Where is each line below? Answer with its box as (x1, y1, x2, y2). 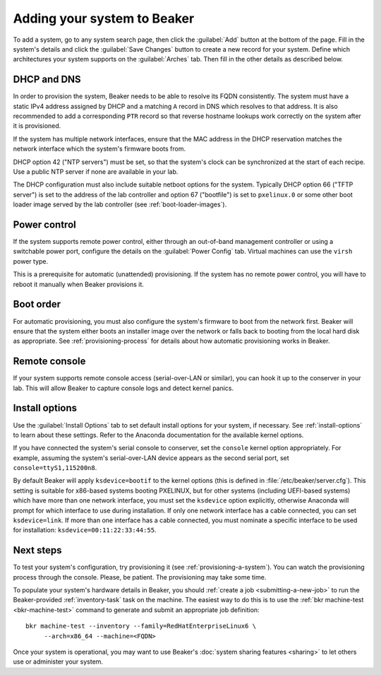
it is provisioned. (13, 122, 61, 130)
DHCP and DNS (13, 74, 81, 86)
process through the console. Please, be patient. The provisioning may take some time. (13, 573, 267, 581)
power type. (13, 257, 49, 265)
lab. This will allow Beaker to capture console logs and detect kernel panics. (13, 384, 234, 392)
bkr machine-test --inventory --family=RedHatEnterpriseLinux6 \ (25, 622, 257, 630)
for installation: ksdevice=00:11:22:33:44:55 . (13, 526, 157, 534)
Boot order (13, 298, 61, 310)
